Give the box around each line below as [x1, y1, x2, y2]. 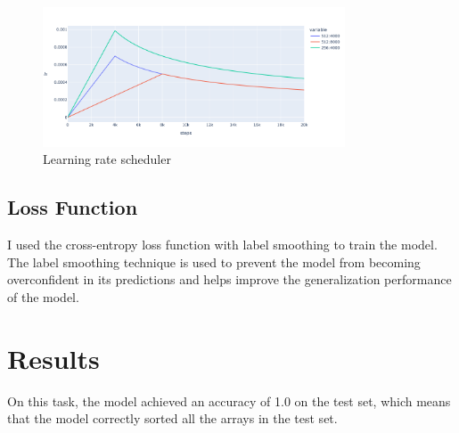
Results [7, 339, 100, 376]
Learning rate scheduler [43, 150, 171, 168]
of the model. [7, 288, 79, 306]
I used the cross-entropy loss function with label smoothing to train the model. [7, 235, 438, 254]
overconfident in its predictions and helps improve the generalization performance [7, 270, 452, 289]
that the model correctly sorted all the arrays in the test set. [7, 409, 338, 428]
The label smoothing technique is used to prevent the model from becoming [7, 252, 421, 271]
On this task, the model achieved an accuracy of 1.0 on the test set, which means [7, 391, 451, 410]
